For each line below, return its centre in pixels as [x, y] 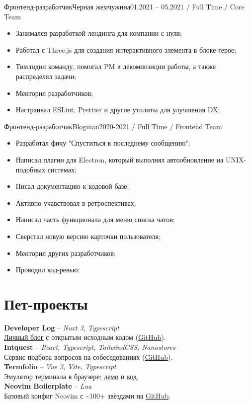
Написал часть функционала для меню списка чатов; [95, 219]
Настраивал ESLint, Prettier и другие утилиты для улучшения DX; [118, 110]
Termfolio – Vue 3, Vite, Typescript [60, 366]
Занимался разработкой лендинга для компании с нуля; [99, 33]
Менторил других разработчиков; [66, 253]
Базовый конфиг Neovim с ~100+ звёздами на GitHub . [87, 395]
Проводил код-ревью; [48, 270]
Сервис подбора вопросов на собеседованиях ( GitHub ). [88, 357]
